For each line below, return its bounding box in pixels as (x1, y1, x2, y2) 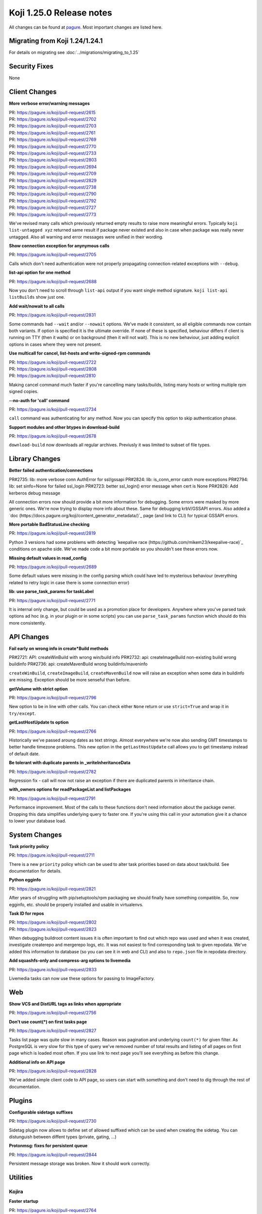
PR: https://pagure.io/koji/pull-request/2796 (9, 695, 97, 701)
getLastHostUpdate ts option (9, 719, 69, 725)
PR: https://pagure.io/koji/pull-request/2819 (9, 530, 96, 536)
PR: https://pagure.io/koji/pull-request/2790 (9, 191, 97, 197)
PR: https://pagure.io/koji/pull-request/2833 (9, 966, 97, 972)
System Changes (9, 830, 62, 839)
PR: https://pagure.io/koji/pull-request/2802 (9, 919, 97, 925)
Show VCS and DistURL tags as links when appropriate (9, 1001, 121, 1007)
